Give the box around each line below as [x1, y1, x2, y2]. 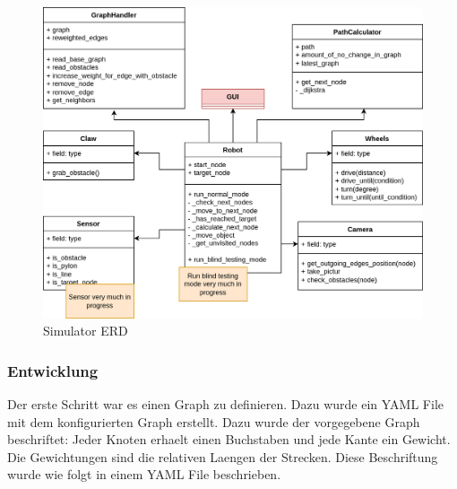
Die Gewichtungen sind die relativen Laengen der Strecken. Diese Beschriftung [7, 447, 438, 466]
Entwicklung [7, 359, 99, 381]
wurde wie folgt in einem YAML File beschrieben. [7, 465, 281, 484]
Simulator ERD [43, 321, 128, 340]
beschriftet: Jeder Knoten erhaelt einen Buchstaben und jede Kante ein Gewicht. [7, 430, 451, 449]
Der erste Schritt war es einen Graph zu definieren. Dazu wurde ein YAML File [7, 394, 444, 413]
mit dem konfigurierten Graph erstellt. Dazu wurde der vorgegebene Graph [7, 412, 420, 431]
